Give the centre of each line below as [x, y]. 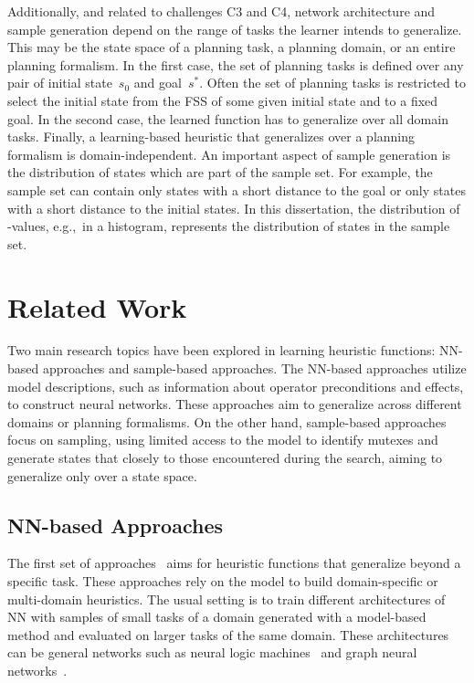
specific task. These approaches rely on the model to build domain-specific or [223, 580]
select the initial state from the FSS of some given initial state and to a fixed [223, 100]
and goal [158, 83]
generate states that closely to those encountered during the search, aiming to [225, 457]
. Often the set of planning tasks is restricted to [332, 83]
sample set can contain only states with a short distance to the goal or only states [237, 189]
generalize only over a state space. [102, 475]
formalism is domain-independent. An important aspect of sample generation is [229, 154]
